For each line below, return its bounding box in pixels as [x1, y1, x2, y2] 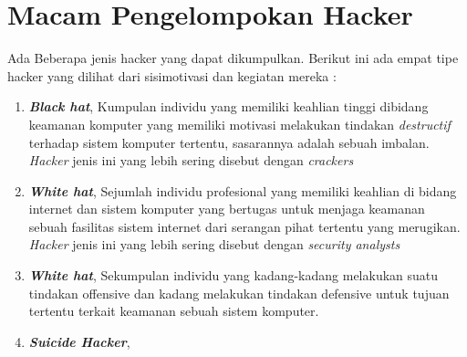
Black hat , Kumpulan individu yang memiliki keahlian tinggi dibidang [28, 97, 429, 116]
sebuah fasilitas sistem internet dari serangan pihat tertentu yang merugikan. [28, 216, 461, 236]
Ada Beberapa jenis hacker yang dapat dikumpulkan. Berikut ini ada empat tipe [7, 48, 459, 68]
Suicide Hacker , [28, 331, 130, 351]
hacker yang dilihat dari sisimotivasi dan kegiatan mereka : [7, 66, 337, 85]
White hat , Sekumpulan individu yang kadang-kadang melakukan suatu [28, 266, 439, 285]
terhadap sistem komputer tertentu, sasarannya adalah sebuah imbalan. [28, 132, 430, 152]
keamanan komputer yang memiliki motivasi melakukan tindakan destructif [28, 114, 451, 133]
